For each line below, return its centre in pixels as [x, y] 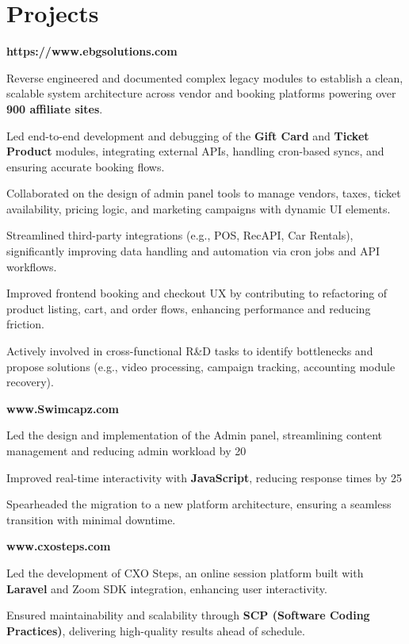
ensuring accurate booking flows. [86, 166]
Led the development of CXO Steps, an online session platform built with [185, 572]
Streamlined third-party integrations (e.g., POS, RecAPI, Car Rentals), [180, 235]
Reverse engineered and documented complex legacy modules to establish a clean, [205, 77]
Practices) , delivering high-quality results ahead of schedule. [156, 630]
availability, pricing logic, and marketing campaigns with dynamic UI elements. [199, 208]
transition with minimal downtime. [91, 519]
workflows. [32, 266]
